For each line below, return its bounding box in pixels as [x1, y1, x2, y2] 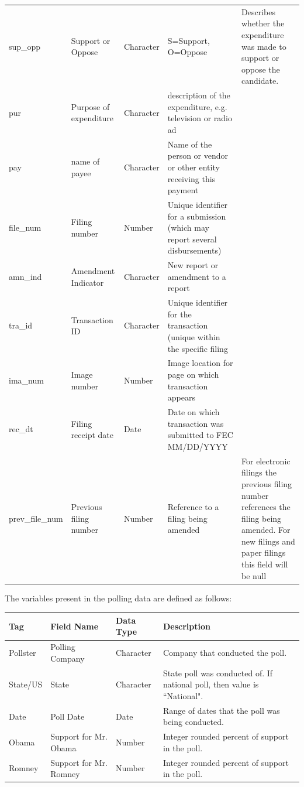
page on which [167, 368, 219, 381]
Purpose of [71, 100, 110, 112]
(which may [167, 221, 209, 234]
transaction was [167, 417, 224, 429]
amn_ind [9, 270, 42, 282]
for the [167, 307, 192, 320]
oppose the [241, 63, 280, 75]
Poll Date [50, 710, 85, 722]
